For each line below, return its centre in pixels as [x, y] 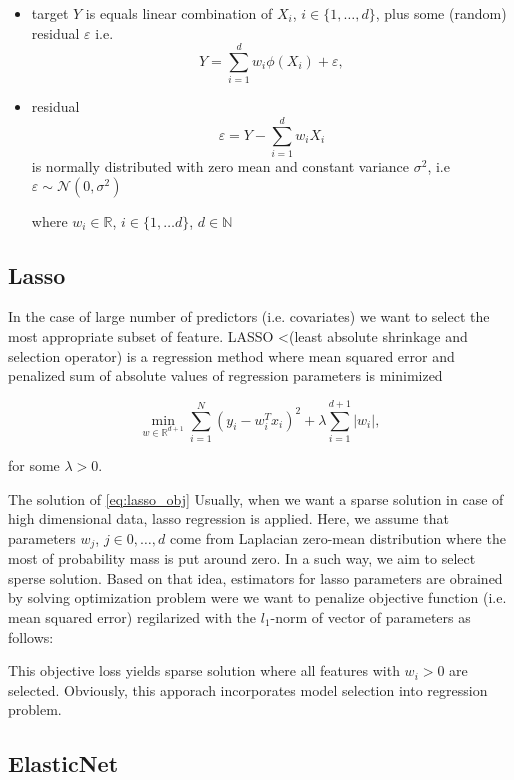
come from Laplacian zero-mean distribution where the [337, 537]
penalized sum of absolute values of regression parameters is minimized [225, 375]
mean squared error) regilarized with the [132, 616]
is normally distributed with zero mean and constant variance [220, 166]
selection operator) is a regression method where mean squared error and [231, 355]
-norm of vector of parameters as [370, 616]
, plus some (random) [441, 13]
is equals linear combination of [179, 13]
